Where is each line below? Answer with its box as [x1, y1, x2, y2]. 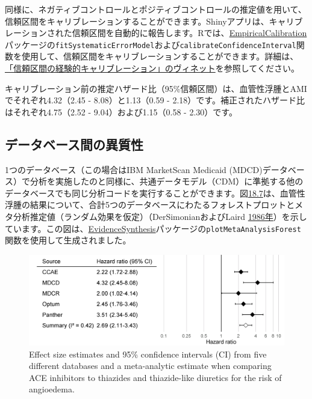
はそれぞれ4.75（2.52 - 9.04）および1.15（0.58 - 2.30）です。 [5, 105, 237, 118]
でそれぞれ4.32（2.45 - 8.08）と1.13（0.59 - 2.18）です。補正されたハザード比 [5, 94, 305, 106]
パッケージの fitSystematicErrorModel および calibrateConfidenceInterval [5, 38, 296, 50]
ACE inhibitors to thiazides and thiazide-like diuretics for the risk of [29, 371, 282, 383]
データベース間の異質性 [5, 135, 143, 153]
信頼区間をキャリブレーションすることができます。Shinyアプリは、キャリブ [5, 14, 303, 27]
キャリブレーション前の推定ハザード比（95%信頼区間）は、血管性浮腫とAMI [5, 82, 307, 94]
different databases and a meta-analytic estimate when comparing [29, 359, 272, 372]
